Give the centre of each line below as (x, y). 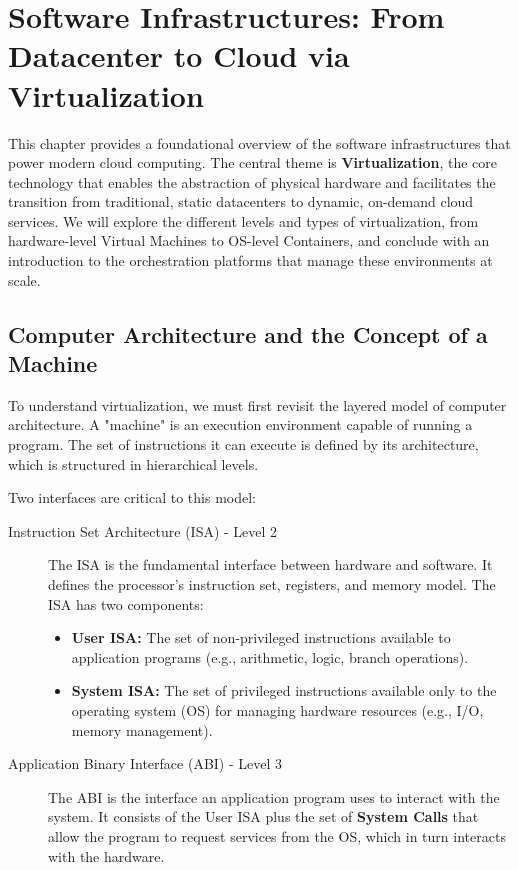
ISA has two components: (126, 603)
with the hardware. (106, 855)
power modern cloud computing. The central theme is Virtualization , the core (252, 162)
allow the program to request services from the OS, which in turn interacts (277, 835)
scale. (24, 279)
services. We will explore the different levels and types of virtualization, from (243, 220)
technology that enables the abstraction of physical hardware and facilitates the (252, 181)
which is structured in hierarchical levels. (133, 463)
